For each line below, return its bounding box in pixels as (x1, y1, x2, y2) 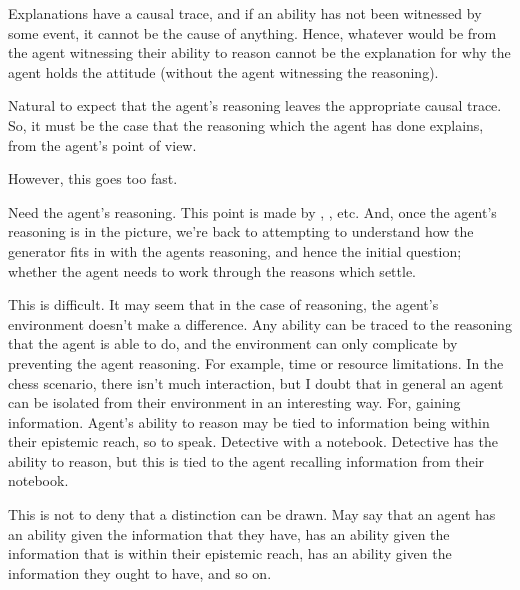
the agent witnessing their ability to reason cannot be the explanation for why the (8, 42, 511, 63)
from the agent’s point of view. (8, 134, 197, 155)
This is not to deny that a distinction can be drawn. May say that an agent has (8, 504, 496, 525)
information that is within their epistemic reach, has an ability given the (8, 543, 452, 564)
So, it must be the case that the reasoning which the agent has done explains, (8, 114, 484, 135)
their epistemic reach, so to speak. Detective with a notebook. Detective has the (8, 431, 498, 452)
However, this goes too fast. (8, 168, 178, 189)
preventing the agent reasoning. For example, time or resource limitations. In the (8, 352, 504, 373)
